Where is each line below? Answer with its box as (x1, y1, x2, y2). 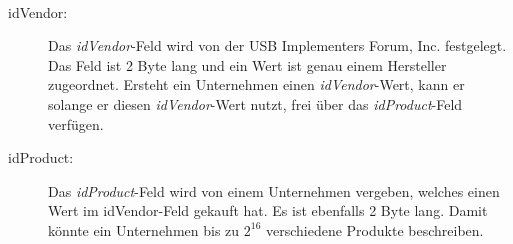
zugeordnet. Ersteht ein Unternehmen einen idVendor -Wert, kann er (48, 74, 465, 95)
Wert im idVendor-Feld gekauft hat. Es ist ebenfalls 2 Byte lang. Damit (48, 200, 488, 221)
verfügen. (48, 113, 104, 134)
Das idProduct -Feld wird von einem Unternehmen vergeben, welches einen (48, 180, 500, 201)
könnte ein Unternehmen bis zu (48, 219, 240, 240)
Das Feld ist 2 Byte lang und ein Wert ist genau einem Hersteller (48, 54, 447, 75)
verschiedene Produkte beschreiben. (265, 219, 484, 240)
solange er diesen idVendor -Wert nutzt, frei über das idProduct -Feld (48, 93, 463, 114)
